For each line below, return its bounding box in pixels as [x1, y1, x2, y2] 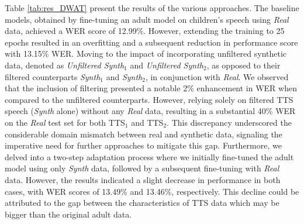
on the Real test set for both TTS [5, 116, 125, 128]
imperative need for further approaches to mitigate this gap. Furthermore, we [5, 139, 282, 151]
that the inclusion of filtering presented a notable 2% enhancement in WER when [5, 82, 297, 94]
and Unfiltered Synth [130, 58, 203, 71]
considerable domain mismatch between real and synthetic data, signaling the [5, 127, 282, 140]
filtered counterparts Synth [5, 70, 101, 82]
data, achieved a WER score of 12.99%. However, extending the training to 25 [5, 25, 285, 37]
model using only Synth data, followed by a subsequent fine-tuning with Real [5, 162, 279, 174]
